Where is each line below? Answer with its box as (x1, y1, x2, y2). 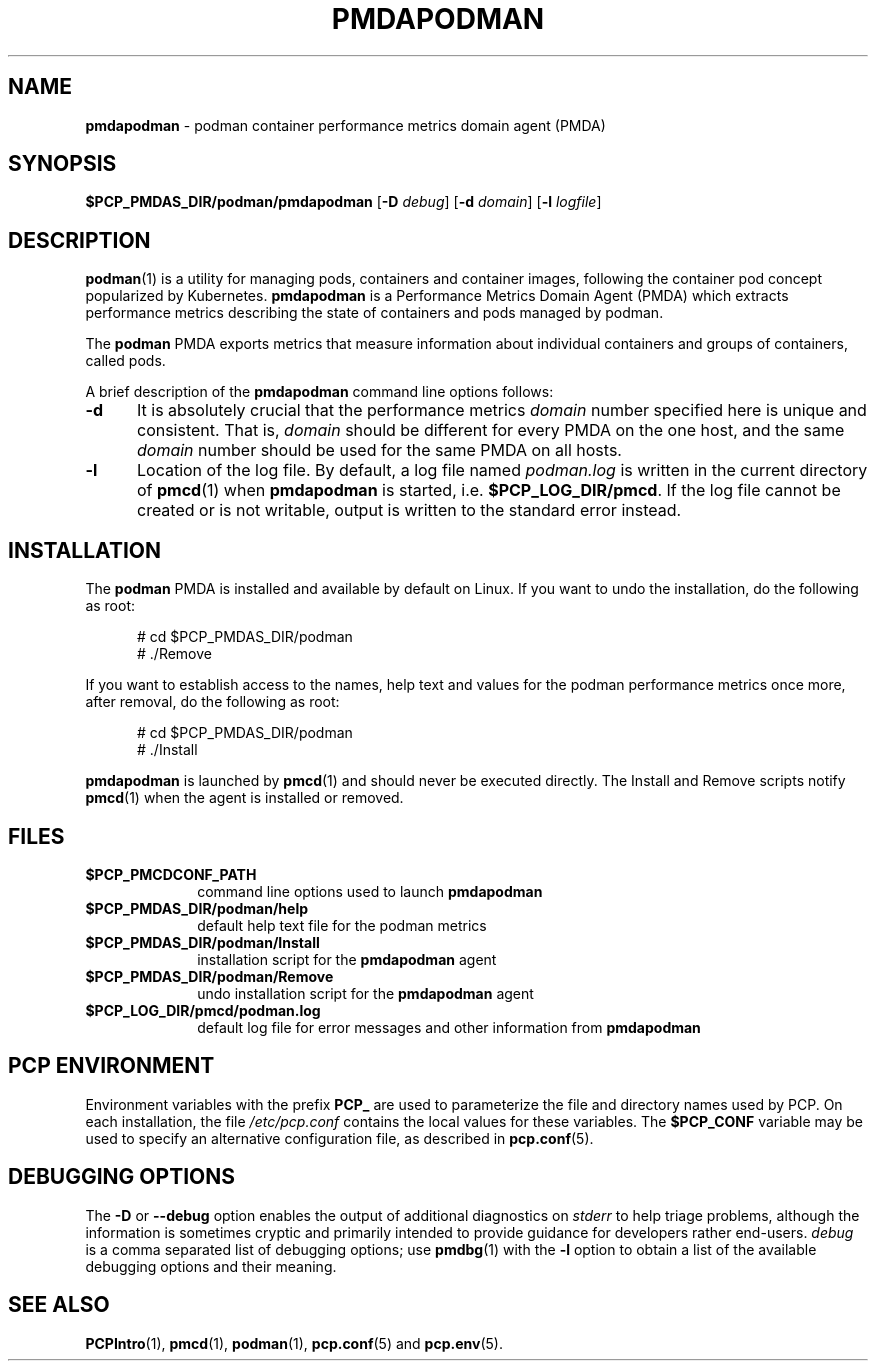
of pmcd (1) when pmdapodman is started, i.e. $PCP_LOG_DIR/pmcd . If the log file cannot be (136, 480, 841, 501)
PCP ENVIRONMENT (8, 1053, 215, 1079)
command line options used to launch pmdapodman (197, 882, 543, 900)
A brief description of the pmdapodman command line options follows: (85, 383, 554, 401)
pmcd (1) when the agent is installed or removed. (85, 789, 404, 807)
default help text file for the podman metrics (197, 916, 487, 934)
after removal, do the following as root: (85, 693, 340, 711)
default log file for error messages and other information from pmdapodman (197, 1018, 701, 1036)
